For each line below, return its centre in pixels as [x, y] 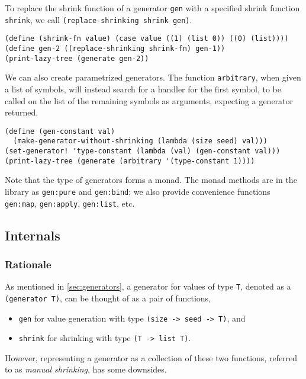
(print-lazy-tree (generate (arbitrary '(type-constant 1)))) [130, 161]
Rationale [28, 264]
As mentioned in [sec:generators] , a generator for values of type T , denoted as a [148, 286]
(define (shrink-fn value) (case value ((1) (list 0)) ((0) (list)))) [147, 39]
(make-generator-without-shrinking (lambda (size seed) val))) [140, 141]
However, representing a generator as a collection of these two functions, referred [151, 357]
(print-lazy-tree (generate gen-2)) [77, 58]
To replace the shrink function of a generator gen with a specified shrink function [152, 8]
